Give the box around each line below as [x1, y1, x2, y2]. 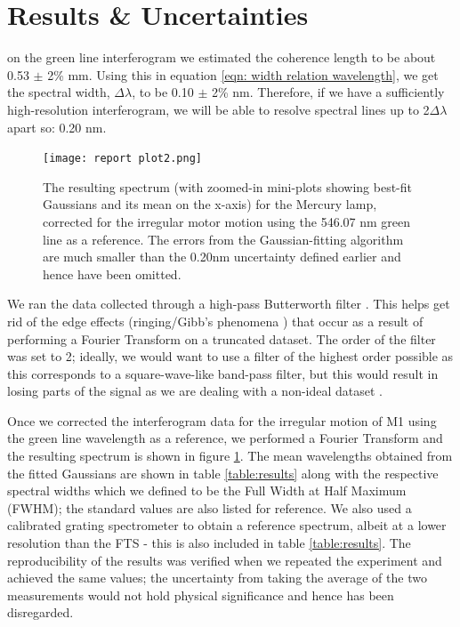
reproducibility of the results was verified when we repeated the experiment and [7, 551, 442, 569]
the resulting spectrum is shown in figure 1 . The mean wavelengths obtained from [7, 446, 453, 465]
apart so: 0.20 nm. [7, 117, 107, 136]
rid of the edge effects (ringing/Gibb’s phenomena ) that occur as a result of [7, 311, 424, 330]
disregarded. [7, 603, 74, 622]
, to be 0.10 [132, 83, 194, 101]
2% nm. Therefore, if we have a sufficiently [211, 83, 445, 101]
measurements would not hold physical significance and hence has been [7, 585, 394, 604]
